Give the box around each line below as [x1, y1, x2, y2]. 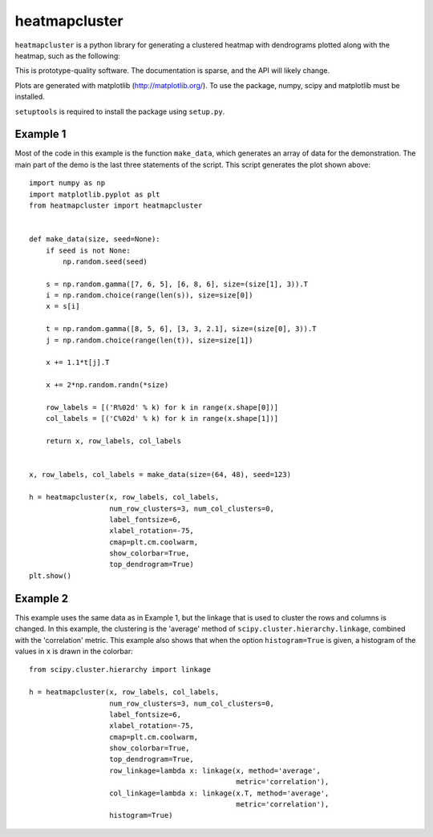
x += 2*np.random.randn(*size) [45, 381, 169, 390]
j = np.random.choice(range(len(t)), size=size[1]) [45, 335, 253, 345]
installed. [14, 92, 46, 102]
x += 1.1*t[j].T [45, 358, 110, 367]
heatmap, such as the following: [14, 51, 120, 60]
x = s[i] [45, 301, 80, 311]
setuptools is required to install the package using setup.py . [14, 107, 225, 116]
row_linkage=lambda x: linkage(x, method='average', [109, 766, 321, 775]
